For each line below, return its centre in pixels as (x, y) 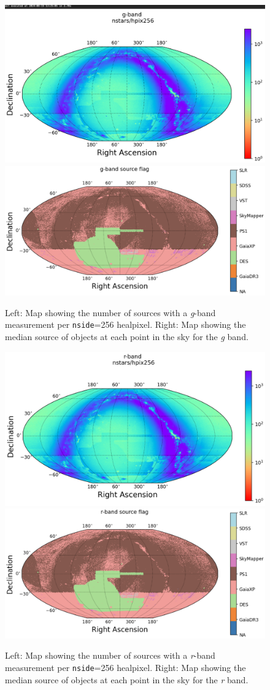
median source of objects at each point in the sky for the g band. (127, 337)
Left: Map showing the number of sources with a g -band (110, 312)
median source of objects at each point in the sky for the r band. (127, 679)
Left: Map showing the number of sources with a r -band (110, 655)
